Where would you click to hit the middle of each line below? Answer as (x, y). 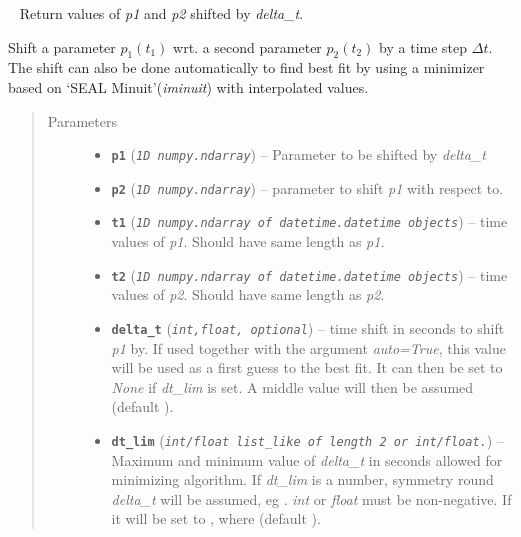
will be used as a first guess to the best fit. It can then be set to (307, 367)
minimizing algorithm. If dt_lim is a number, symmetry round (302, 479)
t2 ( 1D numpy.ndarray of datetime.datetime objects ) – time (309, 274)
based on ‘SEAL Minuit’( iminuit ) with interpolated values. (188, 86)
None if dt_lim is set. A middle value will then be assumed (292, 386)
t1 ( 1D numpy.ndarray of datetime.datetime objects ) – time (309, 221)
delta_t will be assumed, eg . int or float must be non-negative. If (311, 498)
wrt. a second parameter (247, 46)
